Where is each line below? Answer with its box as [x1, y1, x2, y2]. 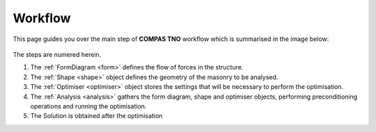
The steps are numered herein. [13, 50, 102, 58]
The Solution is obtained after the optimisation [30, 112, 163, 120]
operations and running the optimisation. [30, 101, 147, 110]
